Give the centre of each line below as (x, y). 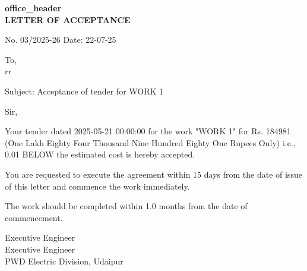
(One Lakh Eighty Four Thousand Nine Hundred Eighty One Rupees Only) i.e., (150, 142)
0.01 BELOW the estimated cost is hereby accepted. (100, 154)
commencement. (34, 217)
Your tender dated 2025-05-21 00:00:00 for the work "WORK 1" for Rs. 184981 (148, 131)
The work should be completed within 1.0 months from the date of (126, 206)
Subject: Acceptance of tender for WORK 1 (84, 91)
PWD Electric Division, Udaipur (64, 261)
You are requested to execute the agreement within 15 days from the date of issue (153, 174)
